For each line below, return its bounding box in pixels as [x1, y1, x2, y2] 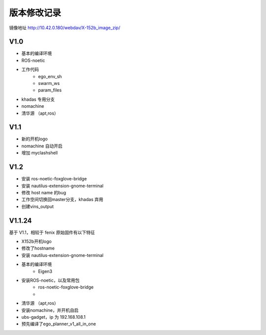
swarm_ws [38, 81, 60, 86]
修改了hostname [21, 245, 55, 251]
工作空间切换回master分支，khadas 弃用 [21, 197, 103, 203]
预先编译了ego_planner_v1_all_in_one [21, 321, 96, 327]
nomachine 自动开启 [21, 143, 63, 149]
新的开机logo [21, 136, 48, 142]
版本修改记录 [9, 7, 62, 18]
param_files [38, 87, 62, 93]
